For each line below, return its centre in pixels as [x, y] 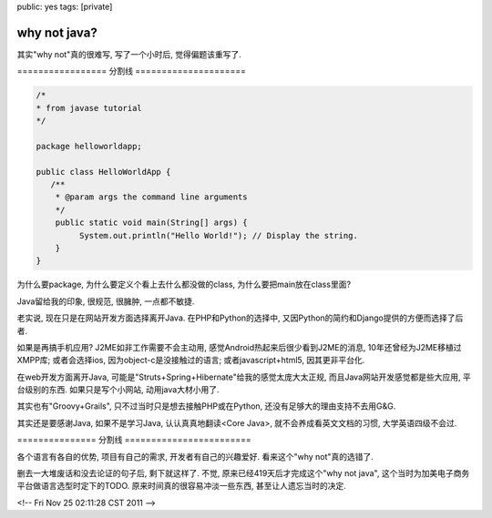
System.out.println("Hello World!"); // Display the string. [219, 235]
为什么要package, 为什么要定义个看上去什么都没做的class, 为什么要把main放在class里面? [184, 284]
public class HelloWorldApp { [103, 172]
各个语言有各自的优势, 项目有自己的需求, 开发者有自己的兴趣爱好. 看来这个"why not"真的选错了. [195, 456]
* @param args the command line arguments [151, 197]
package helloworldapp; [89, 146]
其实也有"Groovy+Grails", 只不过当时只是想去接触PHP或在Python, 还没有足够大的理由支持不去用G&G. [206, 406]
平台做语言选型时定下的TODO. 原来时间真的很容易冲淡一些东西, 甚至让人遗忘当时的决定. [181, 486]
